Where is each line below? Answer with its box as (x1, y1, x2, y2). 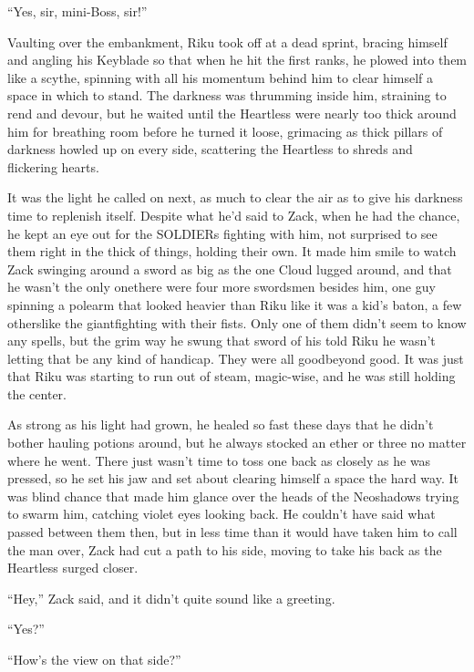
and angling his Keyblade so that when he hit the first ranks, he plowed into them (7, 50, 468, 69)
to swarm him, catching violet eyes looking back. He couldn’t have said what (7, 504, 436, 523)
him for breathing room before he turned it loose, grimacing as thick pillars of (7, 121, 443, 140)
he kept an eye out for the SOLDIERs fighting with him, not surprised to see (7, 223, 438, 243)
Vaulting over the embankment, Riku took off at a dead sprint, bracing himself (7, 32, 448, 51)
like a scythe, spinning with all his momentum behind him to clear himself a (7, 67, 434, 87)
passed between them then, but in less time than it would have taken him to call (7, 522, 458, 542)
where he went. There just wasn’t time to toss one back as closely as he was (7, 450, 431, 470)
